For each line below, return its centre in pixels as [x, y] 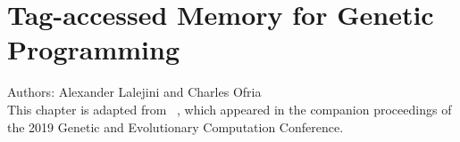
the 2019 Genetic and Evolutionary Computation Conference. [176, 126]
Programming [93, 49]
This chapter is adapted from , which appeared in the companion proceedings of [230, 109]
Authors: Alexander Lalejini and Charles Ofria [134, 92]
